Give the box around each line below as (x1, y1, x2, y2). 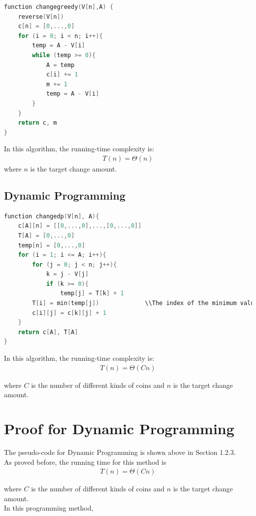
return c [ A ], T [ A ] (18, 328, 78, 336)
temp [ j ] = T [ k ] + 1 (60, 290, 124, 297)
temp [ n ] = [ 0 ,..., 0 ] (18, 241, 85, 249)
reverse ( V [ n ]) (18, 13, 64, 20)
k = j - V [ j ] (46, 271, 89, 278)
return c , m (18, 119, 57, 127)
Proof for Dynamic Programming (4, 418, 234, 439)
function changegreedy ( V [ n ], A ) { (4, 3, 114, 10)
